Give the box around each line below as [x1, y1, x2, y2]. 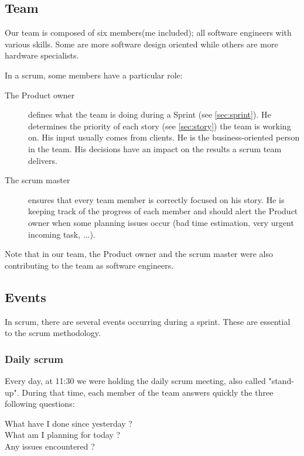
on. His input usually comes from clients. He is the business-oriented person [28, 131, 300, 143]
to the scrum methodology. [5, 327, 101, 339]
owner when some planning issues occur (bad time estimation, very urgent [28, 216, 294, 228]
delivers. [28, 154, 57, 166]
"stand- [268, 374, 294, 386]
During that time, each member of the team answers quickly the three [22, 386, 274, 398]
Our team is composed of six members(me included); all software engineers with [5, 26, 292, 39]
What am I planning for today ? [5, 428, 121, 441]
